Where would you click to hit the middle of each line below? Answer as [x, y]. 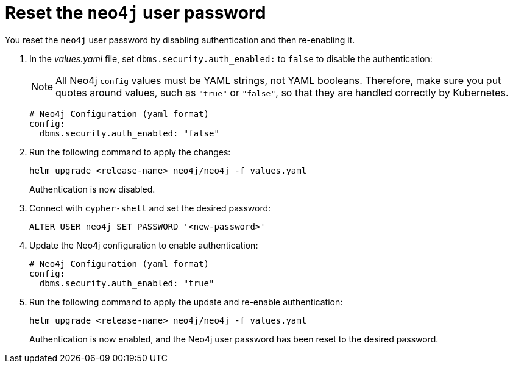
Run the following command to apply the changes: [130, 152]
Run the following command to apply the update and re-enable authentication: [186, 302]
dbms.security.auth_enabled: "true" [127, 283]
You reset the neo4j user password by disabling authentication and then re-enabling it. [180, 40]
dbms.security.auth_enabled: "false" [129, 133]
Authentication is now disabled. [92, 189]
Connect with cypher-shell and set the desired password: [150, 208]
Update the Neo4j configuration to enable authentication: [144, 245]
